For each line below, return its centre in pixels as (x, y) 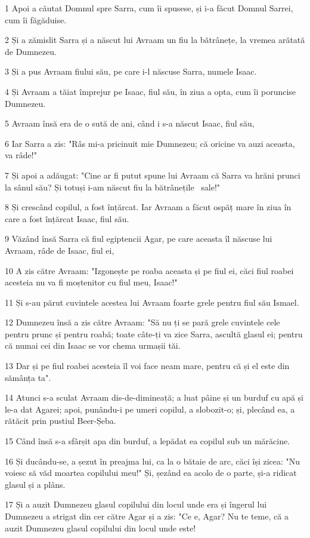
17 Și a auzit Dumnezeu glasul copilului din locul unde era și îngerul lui (136, 504)
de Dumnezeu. (31, 51)
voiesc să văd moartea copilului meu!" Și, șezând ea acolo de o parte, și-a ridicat (151, 473)
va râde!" (21, 155)
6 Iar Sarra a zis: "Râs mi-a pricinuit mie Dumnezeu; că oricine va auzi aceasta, (150, 143)
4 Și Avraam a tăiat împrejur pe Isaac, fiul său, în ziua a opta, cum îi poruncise (151, 91)
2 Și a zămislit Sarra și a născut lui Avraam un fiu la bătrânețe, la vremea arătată (155, 40)
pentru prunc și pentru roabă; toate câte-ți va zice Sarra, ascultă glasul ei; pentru (154, 333)
